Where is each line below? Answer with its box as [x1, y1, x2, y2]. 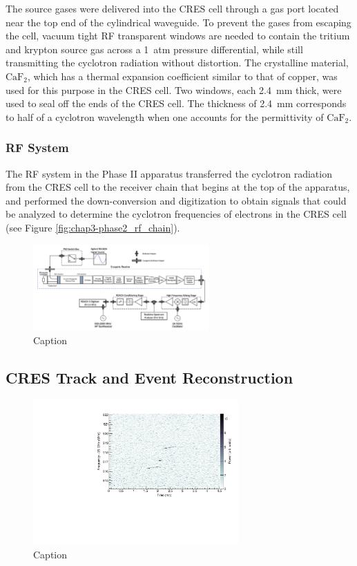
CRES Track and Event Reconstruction [6, 366, 293, 388]
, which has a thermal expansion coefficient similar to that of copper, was [27, 68, 338, 83]
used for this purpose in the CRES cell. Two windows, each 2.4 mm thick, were [6, 82, 342, 97]
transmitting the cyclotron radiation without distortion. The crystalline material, [6, 55, 349, 70]
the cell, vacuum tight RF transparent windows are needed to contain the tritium [6, 28, 350, 43]
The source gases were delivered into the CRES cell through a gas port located [6, 1, 339, 15]
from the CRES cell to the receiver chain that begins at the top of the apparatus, [6, 180, 350, 194]
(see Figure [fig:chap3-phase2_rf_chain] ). [6, 220, 180, 234]
